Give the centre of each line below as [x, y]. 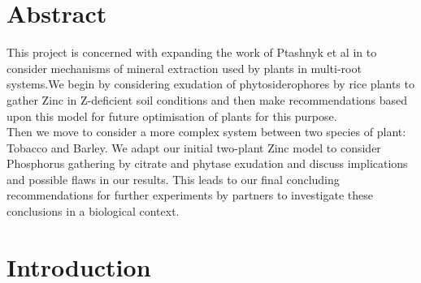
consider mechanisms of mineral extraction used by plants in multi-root [184, 68]
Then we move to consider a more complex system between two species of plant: [206, 132]
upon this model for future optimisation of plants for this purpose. [172, 116]
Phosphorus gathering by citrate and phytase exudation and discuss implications [207, 163]
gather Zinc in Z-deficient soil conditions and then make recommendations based [207, 99]
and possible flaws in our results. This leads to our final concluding [173, 179]
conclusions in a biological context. [93, 211]
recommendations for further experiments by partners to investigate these [190, 195]
